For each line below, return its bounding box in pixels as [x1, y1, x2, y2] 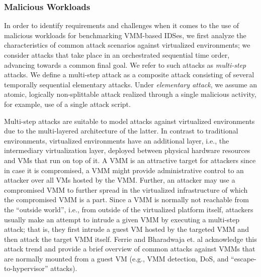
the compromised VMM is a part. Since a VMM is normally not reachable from [4, 194, 249, 205]
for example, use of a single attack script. [4, 98, 131, 109]
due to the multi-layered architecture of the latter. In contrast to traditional [4, 125, 238, 136]
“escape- [231, 253, 256, 263]
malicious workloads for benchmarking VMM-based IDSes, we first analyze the [4, 30, 246, 40]
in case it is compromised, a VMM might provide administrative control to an [4, 165, 244, 175]
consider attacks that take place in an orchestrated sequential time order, [4, 50, 230, 60]
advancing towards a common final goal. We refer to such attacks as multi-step [4, 59, 246, 70]
